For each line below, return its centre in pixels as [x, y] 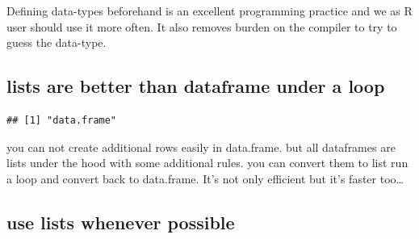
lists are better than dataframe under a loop [196, 86]
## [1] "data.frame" [62, 120]
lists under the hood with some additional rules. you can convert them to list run [207, 163]
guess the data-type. [57, 42]
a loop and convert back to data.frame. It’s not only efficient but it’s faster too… [205, 178]
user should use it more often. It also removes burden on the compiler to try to [202, 26]
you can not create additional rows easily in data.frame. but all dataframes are [201, 147]
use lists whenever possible [121, 222]
